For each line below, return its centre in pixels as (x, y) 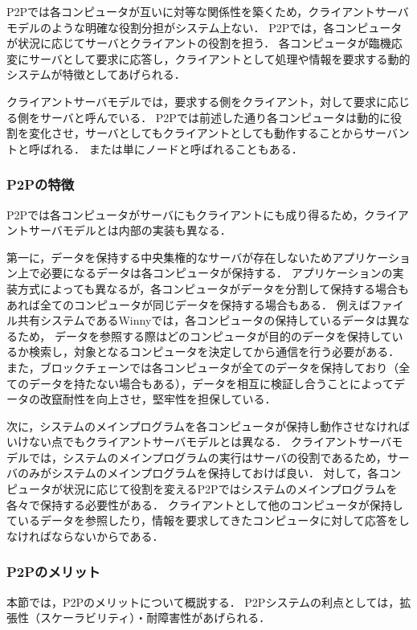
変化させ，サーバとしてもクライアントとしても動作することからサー (207, 133)
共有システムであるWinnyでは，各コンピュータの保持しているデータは (202, 320)
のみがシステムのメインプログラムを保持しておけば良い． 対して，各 (198, 473)
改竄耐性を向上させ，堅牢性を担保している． (158, 399)
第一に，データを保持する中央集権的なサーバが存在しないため (170, 257)
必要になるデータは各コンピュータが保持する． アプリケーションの (216, 273)
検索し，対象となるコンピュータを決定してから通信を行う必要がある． (214, 352)
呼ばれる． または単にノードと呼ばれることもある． (166, 148)
